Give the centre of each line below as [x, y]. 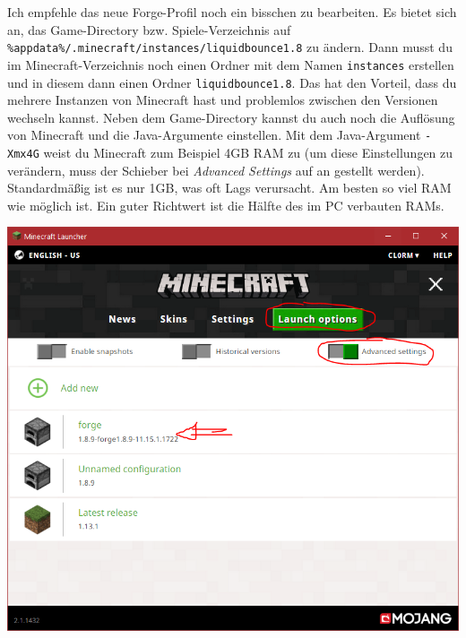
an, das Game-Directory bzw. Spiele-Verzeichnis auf [149, 29]
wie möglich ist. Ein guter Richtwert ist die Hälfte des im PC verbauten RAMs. [226, 205]
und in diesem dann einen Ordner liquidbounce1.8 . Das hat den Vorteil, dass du [232, 82]
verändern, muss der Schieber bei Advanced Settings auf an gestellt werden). [216, 170]
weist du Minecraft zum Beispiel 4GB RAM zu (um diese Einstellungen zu [248, 152]
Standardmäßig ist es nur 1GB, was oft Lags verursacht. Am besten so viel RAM [229, 188]
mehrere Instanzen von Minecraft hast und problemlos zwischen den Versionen [223, 100]
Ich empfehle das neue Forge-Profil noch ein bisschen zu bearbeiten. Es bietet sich [232, 12]
